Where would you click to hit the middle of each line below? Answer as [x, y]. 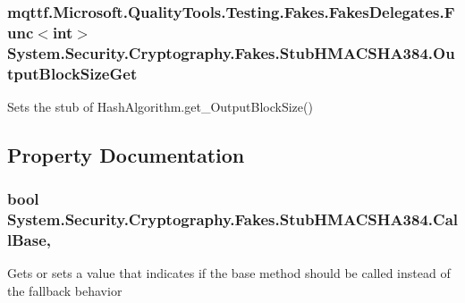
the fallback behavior [65, 291]
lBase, [30, 240]
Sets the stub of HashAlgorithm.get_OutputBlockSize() [160, 106]
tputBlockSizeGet [72, 73]
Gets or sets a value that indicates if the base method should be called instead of [229, 273]
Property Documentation [126, 154]
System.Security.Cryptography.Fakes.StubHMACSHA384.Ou [231, 52]
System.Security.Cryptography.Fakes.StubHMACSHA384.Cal [233, 219]
